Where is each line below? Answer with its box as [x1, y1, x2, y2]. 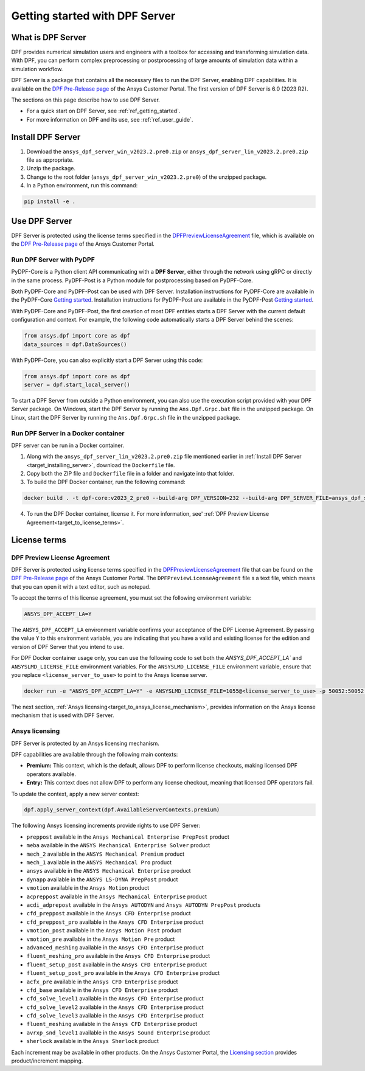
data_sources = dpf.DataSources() [24, 341, 127, 348]
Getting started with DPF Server [11, 9, 176, 23]
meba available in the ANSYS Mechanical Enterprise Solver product [26, 842, 210, 849]
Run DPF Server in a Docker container [11, 429, 125, 437]
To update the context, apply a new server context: [11, 790, 139, 797]
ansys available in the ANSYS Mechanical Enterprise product [26, 867, 191, 875]
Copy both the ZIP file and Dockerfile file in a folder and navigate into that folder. [26, 470, 235, 477]
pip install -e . [24, 198, 76, 205]
